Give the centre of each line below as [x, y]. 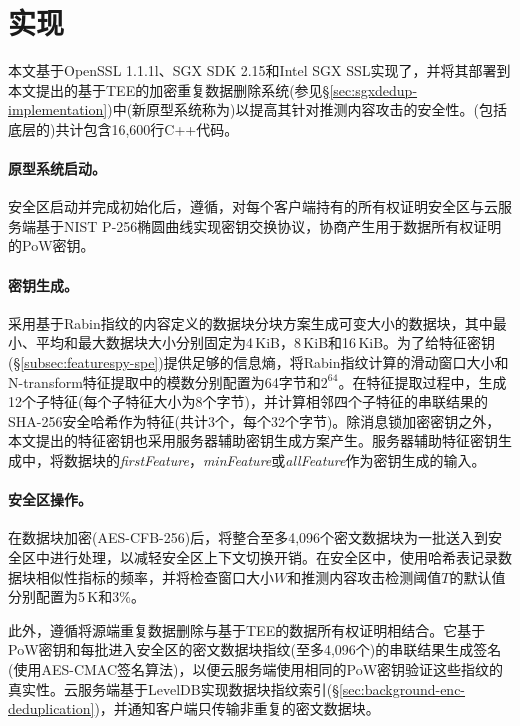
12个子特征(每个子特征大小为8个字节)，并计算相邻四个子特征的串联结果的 [248, 401]
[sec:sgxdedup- [373, 89]
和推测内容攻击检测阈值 [364, 576]
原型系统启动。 [57, 168]
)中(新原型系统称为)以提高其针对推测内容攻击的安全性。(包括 [307, 109]
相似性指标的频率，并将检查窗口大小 [154, 576]
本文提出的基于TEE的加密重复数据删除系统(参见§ [169, 89]
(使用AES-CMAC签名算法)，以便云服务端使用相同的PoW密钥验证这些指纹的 [256, 668]
